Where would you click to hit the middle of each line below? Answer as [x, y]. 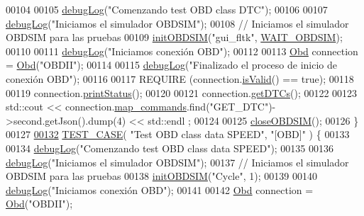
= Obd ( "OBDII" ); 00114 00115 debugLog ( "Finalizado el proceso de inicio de [172, 65]
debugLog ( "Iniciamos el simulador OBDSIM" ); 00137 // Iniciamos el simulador [177, 162]
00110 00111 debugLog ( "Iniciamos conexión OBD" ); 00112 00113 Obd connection [182, 51]
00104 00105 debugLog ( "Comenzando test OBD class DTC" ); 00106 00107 [167, 9]
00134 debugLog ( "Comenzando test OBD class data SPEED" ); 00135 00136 [170, 148]
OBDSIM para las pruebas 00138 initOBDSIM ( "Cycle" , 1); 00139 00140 [161, 176]
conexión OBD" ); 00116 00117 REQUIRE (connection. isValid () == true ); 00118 [180, 78]
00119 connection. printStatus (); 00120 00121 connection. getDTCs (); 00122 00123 [182, 92]
